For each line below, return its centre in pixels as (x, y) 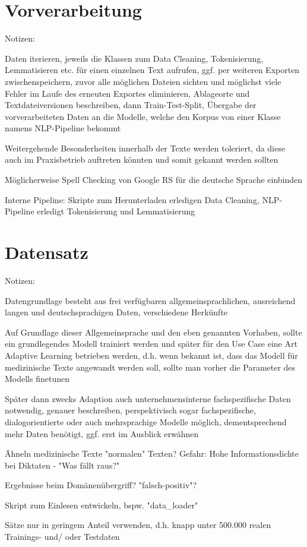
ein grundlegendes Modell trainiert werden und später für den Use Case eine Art (151, 344)
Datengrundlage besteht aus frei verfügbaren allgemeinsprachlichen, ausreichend (150, 300)
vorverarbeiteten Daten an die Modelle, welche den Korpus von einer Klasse (143, 116)
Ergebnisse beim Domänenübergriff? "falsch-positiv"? (101, 485)
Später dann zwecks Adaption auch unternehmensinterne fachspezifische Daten (148, 398)
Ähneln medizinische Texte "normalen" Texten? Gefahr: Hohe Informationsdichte (152, 453)
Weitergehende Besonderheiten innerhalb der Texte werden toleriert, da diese (145, 148)
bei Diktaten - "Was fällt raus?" (62, 465)
